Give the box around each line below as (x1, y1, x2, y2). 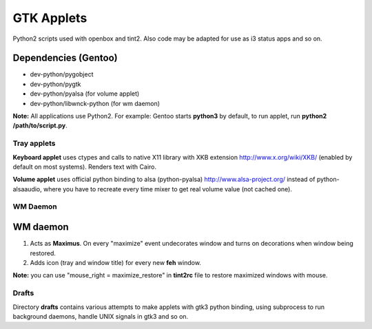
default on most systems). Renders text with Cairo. (12, 162, 156, 171)
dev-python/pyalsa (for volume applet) (30, 89, 140, 98)
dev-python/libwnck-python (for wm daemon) (30, 99, 161, 107)
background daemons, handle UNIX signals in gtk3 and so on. (12, 312, 189, 320)
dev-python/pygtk (30, 80, 81, 88)
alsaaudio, (12, 184, 43, 193)
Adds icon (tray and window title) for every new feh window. (30, 258, 201, 266)
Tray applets (12, 138, 56, 148)
